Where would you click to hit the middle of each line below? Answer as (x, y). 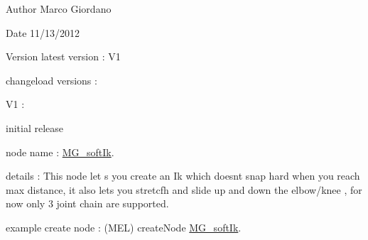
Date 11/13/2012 (43, 32)
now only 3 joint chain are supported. (87, 203)
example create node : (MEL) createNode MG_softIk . (124, 227)
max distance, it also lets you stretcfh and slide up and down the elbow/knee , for (184, 189)
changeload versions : (52, 80)
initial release (35, 127)
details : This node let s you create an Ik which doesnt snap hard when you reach (183, 176)
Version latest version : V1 (63, 56)
